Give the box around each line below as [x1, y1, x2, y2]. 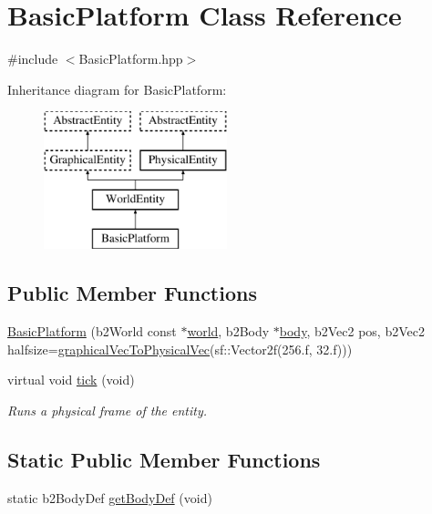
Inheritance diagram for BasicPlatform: [7, 79, 227, 98]
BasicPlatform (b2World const [7, 322, 177, 341]
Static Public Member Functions [7, 446, 321, 474]
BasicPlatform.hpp [78, 49, 183, 68]
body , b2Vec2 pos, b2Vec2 [279, 322, 425, 341]
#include [7, 49, 58, 68]
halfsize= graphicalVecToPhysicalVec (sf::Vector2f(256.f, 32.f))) [7, 339, 353, 358]
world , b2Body [187, 322, 270, 341]
